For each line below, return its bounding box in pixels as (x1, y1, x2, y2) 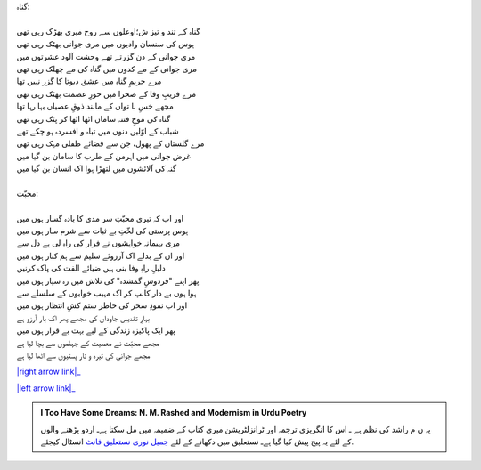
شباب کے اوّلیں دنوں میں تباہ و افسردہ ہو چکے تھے (16, 126, 180, 136)
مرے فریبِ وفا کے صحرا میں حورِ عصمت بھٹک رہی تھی (16, 88, 196, 99)
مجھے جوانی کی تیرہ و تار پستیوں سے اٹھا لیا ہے (16, 350, 151, 361)
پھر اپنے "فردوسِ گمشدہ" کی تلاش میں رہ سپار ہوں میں (16, 275, 200, 286)
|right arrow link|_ (16, 366, 81, 377)
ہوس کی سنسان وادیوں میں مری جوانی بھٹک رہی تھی (16, 38, 195, 49)
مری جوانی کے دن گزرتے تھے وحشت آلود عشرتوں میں (16, 51, 196, 61)
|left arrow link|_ (16, 383, 76, 393)
